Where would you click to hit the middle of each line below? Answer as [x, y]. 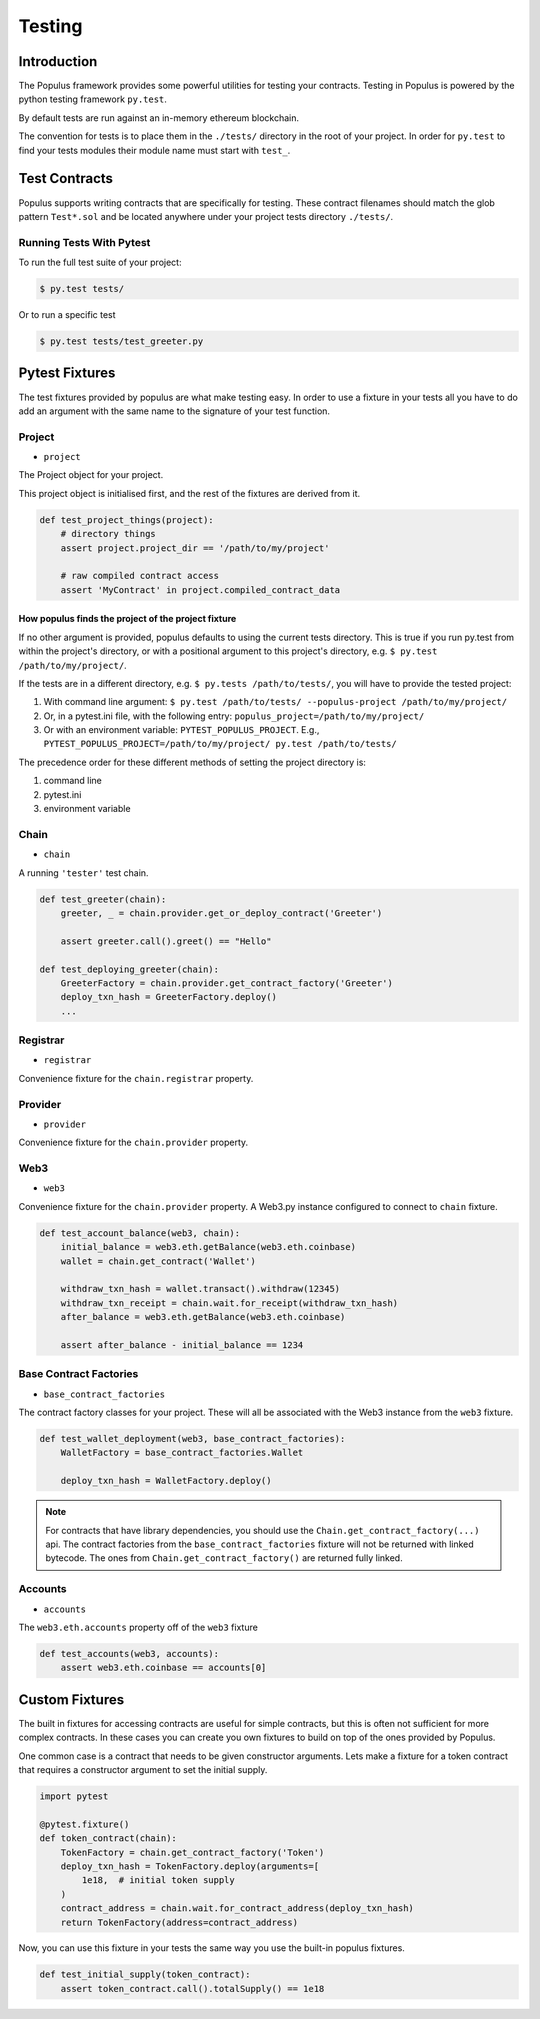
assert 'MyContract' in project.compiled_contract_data [200, 589]
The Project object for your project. [91, 475]
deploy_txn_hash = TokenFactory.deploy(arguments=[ [190, 1866]
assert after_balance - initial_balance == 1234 [182, 1344]
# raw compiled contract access [140, 576]
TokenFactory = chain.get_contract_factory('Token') [192, 1852]
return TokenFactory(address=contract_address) [179, 1922]
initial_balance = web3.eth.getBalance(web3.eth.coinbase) [208, 1247]
